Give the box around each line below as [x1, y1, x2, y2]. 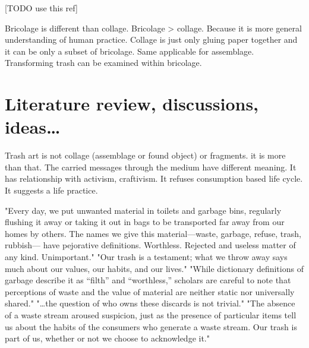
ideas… [5, 115, 61, 139]
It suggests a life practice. [5, 184, 98, 197]
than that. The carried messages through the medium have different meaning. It [5, 160, 297, 173]
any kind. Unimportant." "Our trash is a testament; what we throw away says [5, 251, 288, 263]
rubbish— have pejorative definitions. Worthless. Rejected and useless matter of [5, 239, 296, 251]
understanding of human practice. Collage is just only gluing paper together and [5, 33, 298, 46]
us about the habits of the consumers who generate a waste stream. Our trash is [5, 320, 297, 333]
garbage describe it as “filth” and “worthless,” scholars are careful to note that [5, 274, 291, 286]
